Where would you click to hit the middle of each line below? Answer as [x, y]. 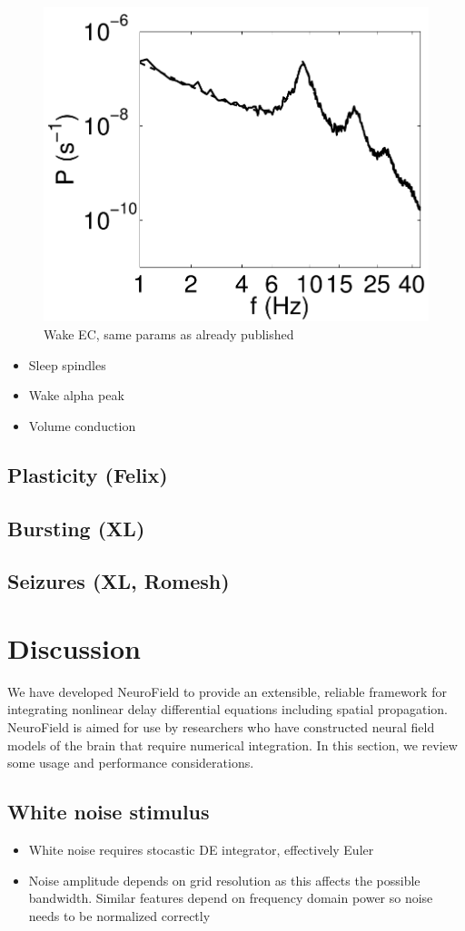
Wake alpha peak [76, 395]
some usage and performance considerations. [131, 763]
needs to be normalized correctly [119, 915]
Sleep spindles [67, 364]
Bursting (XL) [76, 528]
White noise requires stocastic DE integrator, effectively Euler [201, 849]
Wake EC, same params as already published [169, 333]
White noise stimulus [109, 812]
